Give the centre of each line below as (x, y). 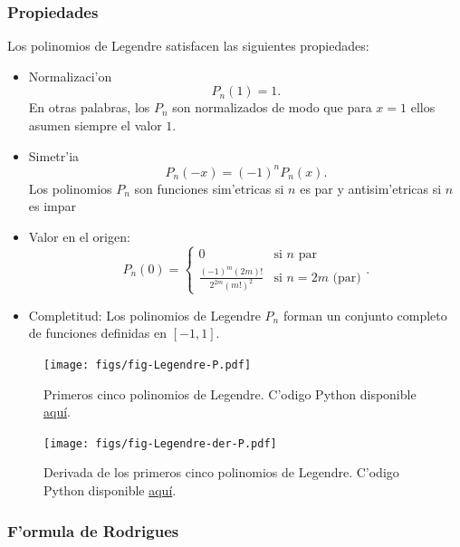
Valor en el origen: (79, 236)
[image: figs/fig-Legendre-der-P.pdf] (160, 443)
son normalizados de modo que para (272, 107)
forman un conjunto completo (365, 315)
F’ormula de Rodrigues (93, 530)
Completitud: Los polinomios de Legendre (144, 315)
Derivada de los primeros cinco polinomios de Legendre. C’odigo (221, 472)
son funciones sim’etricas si (209, 188)
